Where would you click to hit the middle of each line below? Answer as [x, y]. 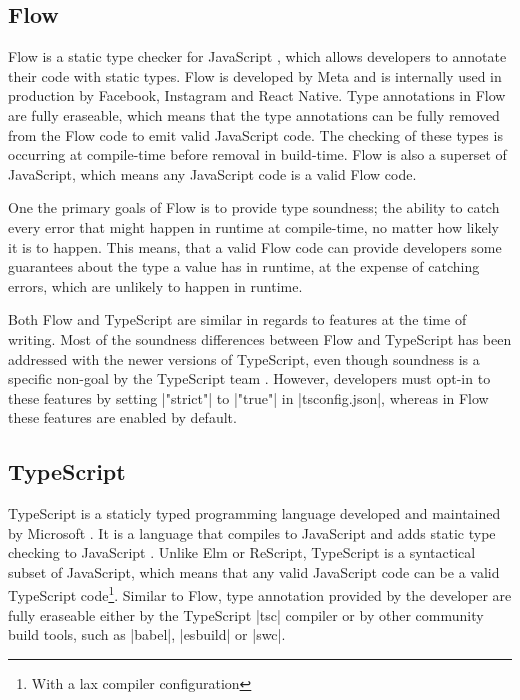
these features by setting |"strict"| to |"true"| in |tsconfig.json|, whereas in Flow [248, 397]
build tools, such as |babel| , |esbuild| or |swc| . [147, 634]
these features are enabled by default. [122, 417]
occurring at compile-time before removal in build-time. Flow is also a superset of [257, 154]
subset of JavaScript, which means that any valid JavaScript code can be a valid [254, 571]
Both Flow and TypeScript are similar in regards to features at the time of [237, 319]
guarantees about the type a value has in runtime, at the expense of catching [244, 266]
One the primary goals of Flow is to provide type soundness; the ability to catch [254, 207]
